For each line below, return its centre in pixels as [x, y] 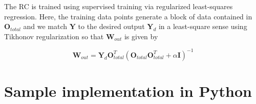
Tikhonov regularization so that [54, 36]
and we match [45, 26]
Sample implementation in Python [128, 91]
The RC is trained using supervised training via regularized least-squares [119, 6]
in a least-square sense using [203, 26]
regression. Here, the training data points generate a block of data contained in [128, 16]
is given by [141, 36]
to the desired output [111, 26]
